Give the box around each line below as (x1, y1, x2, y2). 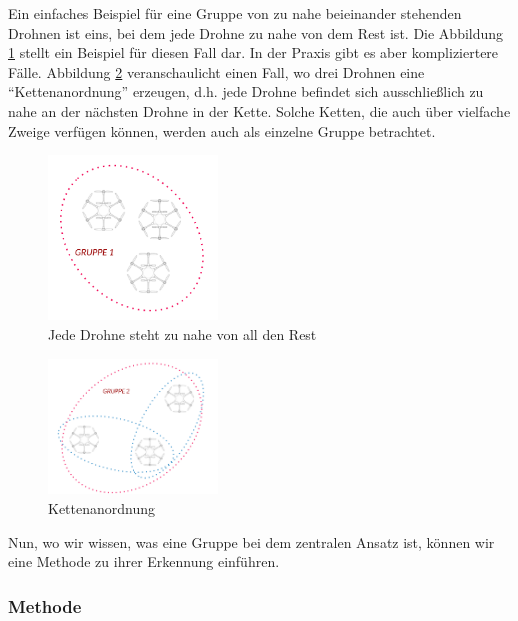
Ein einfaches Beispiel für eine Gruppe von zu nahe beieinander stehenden (8, 3, 462, 23)
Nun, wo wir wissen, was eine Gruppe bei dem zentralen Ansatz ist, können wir (8, 531, 495, 552)
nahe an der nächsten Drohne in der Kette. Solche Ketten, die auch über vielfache (8, 100, 511, 121)
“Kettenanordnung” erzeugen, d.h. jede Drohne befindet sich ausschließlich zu (8, 81, 484, 102)
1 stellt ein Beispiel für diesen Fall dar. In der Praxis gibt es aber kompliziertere (8, 42, 499, 63)
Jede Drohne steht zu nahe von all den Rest (48, 323, 317, 344)
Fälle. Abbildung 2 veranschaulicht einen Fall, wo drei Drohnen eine (8, 61, 425, 82)
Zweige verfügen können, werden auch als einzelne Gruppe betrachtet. (8, 120, 436, 141)
